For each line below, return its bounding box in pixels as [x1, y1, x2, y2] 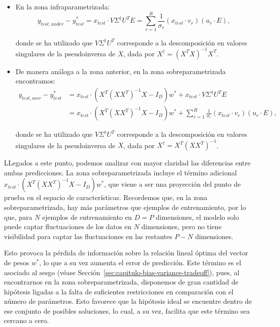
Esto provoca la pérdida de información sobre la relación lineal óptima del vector [4, 247, 248, 258]
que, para [4, 211, 33, 222]
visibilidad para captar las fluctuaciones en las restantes [4, 231, 173, 241]
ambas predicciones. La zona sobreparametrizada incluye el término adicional [4, 167, 237, 177]
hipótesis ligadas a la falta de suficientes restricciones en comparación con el [4, 286, 234, 296]
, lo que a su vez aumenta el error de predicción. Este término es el [39, 257, 242, 267]
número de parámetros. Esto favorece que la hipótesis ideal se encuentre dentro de [4, 296, 252, 306]
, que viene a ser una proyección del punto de [104, 179, 241, 189]
